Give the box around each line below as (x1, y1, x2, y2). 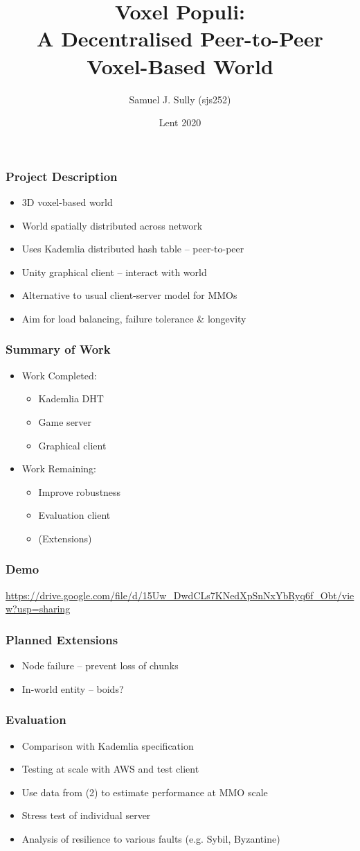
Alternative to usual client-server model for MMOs (21, 288, 237, 302)
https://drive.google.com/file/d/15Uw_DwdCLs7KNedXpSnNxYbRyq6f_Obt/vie (6, 587, 354, 602)
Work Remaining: (21, 461, 96, 476)
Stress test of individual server (21, 808, 151, 823)
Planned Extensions (6, 630, 118, 648)
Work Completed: (21, 368, 97, 382)
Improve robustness (38, 484, 121, 499)
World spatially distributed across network (21, 218, 203, 232)
